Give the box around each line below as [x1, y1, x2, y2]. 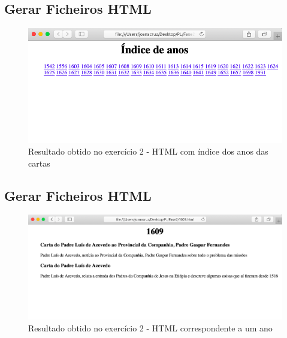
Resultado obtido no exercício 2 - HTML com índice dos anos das [28, 145, 268, 158]
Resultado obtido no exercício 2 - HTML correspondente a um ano [28, 321, 273, 334]
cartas [28, 156, 50, 169]
